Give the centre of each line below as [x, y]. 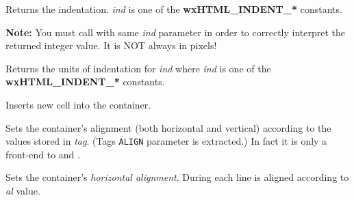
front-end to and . [43, 154]
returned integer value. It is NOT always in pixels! [111, 45]
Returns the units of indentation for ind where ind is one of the [138, 68]
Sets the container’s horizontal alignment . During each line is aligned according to [177, 177]
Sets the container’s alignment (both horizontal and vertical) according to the [168, 127]
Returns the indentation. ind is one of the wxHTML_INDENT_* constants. [174, 9]
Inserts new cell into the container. [78, 104]
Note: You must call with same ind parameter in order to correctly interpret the [176, 32]
